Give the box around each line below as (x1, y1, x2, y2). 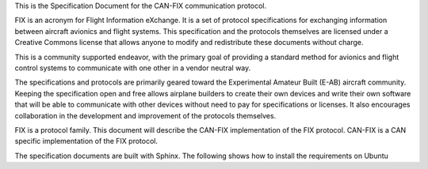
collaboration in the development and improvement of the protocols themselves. (14, 111, 277, 120)
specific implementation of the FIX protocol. (14, 137, 159, 146)
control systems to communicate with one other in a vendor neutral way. (14, 63, 251, 73)
